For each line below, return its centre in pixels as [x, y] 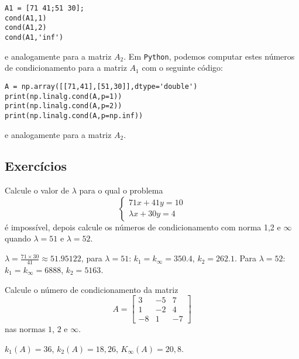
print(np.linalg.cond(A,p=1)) [63, 96]
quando [18, 238]
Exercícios [36, 166]
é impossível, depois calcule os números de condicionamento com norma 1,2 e [143, 227]
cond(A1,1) [26, 18]
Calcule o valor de [37, 190]
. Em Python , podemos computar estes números [209, 56]
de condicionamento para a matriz [66, 68]
